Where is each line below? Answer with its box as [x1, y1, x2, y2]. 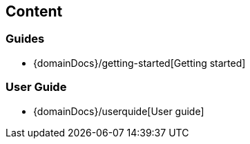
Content [6, 3, 63, 20]
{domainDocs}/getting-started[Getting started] [33, 56, 246, 69]
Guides [6, 32, 45, 46]
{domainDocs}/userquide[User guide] [33, 105, 204, 117]
